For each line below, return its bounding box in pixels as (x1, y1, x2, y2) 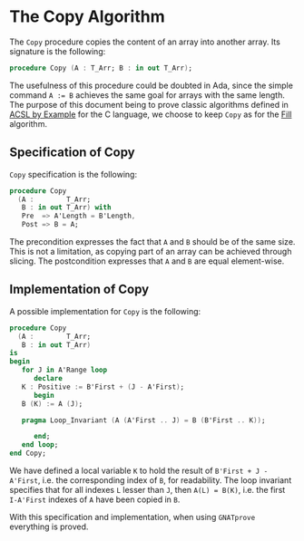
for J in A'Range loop (21, 365, 107, 375)
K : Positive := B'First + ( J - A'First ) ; (21, 382, 184, 391)
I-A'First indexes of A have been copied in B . (9, 494, 181, 505)
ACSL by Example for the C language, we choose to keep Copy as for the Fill (9, 109, 292, 120)
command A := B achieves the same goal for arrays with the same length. (9, 89, 286, 101)
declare (33, 374, 64, 383)
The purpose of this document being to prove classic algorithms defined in (9, 99, 289, 110)
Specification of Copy (9, 145, 135, 160)
